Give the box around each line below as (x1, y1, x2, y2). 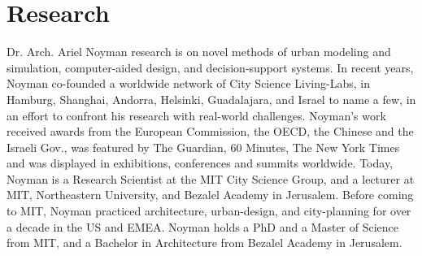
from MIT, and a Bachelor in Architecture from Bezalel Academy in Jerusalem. (7, 234, 402, 251)
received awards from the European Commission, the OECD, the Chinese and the (7, 123, 414, 140)
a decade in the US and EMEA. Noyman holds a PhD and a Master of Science (7, 218, 399, 235)
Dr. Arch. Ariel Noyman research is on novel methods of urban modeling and (7, 43, 391, 60)
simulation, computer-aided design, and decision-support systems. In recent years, (7, 59, 414, 76)
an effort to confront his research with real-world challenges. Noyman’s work (7, 106, 386, 124)
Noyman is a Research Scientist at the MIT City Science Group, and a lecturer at (7, 170, 415, 187)
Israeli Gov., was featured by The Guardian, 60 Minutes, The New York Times (7, 138, 400, 155)
